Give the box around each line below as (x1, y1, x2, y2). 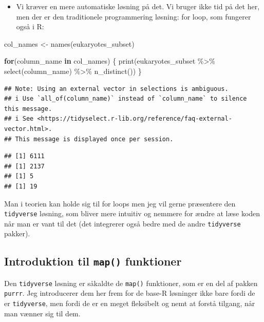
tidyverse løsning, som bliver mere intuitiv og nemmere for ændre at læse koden (4, 208, 260, 219)
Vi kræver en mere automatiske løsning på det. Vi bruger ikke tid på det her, (16, 1, 260, 11)
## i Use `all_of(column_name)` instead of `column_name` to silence (4, 95, 247, 103)
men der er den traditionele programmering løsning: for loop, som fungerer (16, 11, 251, 22)
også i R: (16, 21, 44, 32)
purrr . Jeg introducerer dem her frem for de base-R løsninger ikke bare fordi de (4, 288, 255, 298)
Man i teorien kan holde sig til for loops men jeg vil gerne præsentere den (4, 198, 236, 209)
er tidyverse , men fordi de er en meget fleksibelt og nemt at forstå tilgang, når (4, 298, 255, 309)
